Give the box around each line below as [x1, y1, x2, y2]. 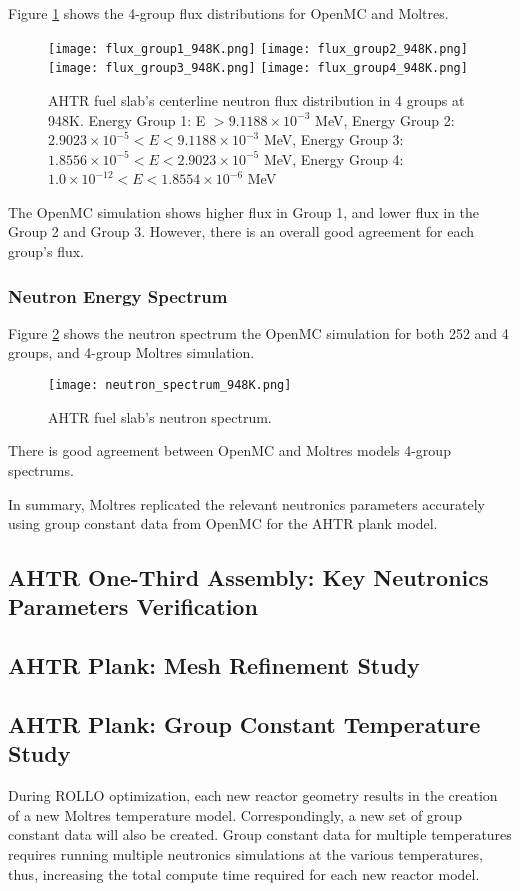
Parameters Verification [8, 591, 258, 622]
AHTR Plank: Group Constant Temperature [8, 709, 481, 740]
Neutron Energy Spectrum [8, 283, 228, 308]
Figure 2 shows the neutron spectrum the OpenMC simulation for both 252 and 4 [8, 322, 509, 343]
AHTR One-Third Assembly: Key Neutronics [8, 562, 489, 593]
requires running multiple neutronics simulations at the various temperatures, [8, 844, 483, 865]
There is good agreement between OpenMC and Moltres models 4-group [8, 440, 451, 461]
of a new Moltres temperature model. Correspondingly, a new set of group [8, 804, 462, 825]
